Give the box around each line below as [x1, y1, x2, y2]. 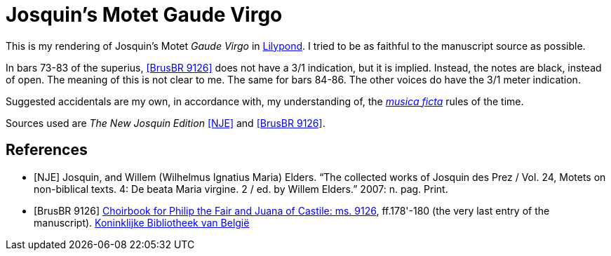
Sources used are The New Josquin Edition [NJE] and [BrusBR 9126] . [6, 116, 325, 129]
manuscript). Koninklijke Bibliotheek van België [34, 216, 250, 229]
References [6, 141, 88, 159]
